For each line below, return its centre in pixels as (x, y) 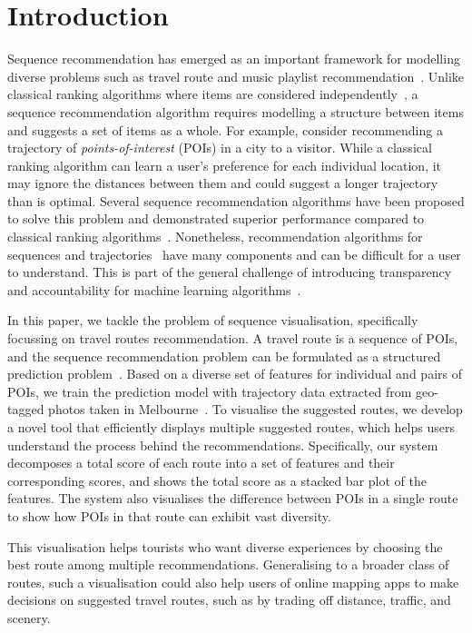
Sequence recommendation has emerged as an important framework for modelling (234, 59)
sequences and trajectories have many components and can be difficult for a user (234, 254)
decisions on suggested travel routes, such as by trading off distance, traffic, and (229, 600)
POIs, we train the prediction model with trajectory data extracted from (210, 391)
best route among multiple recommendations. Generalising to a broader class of (228, 564)
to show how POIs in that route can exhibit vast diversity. (169, 515)
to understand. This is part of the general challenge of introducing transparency (230, 272)
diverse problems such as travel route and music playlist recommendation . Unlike (236, 76)
